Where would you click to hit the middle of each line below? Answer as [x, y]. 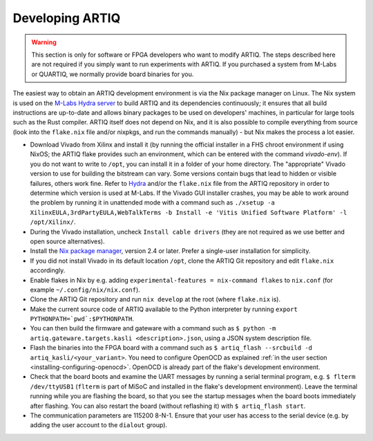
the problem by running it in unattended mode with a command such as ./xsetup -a [153, 203]
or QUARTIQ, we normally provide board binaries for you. [113, 74]
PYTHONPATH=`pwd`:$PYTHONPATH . [82, 319]
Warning [44, 42]
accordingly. [48, 270]
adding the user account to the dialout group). [99, 425]
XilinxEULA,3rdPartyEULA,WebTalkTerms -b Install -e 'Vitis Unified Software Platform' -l [189, 212]
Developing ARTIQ [67, 18]
